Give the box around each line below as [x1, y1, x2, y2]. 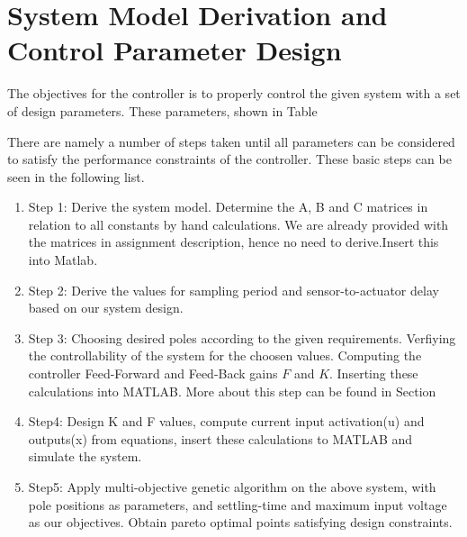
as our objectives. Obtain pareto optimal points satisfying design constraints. [28, 513, 453, 532]
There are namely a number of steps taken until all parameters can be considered [7, 132, 455, 150]
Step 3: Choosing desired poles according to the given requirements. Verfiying [28, 328, 456, 347]
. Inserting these [329, 364, 418, 383]
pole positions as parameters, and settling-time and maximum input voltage [28, 495, 447, 514]
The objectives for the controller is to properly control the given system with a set [7, 84, 461, 103]
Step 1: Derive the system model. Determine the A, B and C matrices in [28, 197, 428, 216]
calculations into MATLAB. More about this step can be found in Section [28, 381, 436, 400]
